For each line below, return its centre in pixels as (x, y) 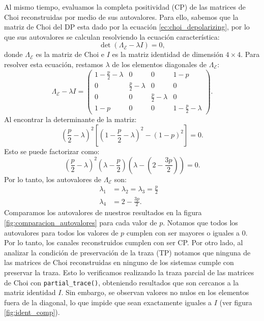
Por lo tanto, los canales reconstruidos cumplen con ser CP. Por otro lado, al (124, 242)
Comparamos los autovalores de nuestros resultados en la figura (103, 212)
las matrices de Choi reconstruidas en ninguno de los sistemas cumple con (119, 262)
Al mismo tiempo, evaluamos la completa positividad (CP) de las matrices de (125, 7)
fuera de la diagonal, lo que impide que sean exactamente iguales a (108, 302)
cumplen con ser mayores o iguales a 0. (187, 232)
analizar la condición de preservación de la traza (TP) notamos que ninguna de (127, 252)
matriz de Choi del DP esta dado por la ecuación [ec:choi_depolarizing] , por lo (127, 27)
